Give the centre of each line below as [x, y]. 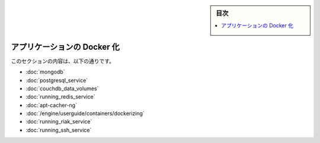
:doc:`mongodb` [45, 72]
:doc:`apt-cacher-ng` [51, 105]
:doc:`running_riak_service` [59, 122]
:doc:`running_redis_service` [60, 97]
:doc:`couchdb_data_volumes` [62, 88]
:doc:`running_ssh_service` [59, 130]
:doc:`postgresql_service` [57, 80]
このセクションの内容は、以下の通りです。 [63, 61]
